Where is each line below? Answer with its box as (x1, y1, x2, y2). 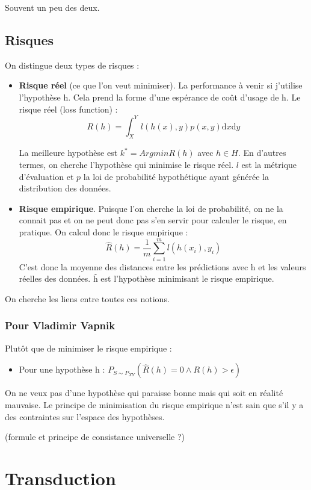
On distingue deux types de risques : (5, 58, 140, 71)
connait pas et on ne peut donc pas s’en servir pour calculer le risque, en (19, 214, 287, 226)
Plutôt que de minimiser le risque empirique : (5, 341, 172, 354)
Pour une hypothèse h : (19, 363, 105, 376)
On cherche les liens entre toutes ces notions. (5, 292, 170, 305)
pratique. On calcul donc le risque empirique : (19, 226, 188, 238)
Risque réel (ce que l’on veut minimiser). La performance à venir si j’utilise (19, 79, 303, 91)
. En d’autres (238, 146, 286, 159)
